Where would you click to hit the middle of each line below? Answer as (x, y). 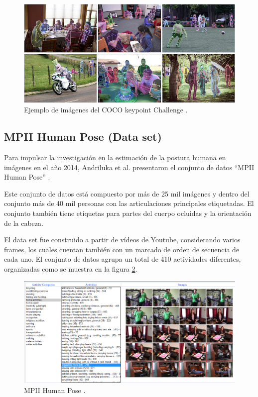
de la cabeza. (24, 223)
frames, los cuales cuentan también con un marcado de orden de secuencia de (122, 249)
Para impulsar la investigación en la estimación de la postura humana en (115, 157)
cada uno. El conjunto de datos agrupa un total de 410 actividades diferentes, (123, 259)
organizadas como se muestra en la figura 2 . (71, 268)
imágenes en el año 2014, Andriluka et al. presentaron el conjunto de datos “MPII (129, 167)
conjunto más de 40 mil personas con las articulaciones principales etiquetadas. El (129, 203)
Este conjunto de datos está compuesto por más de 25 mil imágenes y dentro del (127, 193)
